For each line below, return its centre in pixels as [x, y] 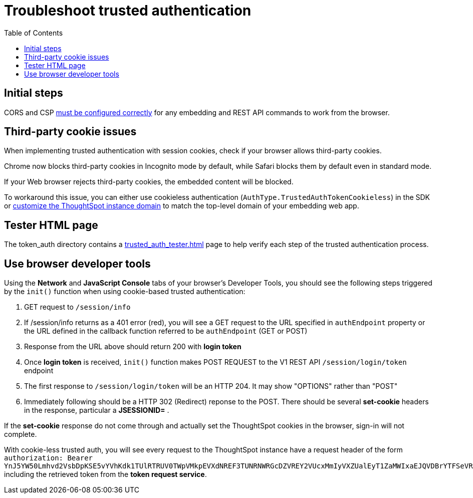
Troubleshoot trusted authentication [128, 11]
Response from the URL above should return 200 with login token [133, 347]
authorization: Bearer [49, 458]
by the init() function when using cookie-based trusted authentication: [125, 292]
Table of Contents [34, 33]
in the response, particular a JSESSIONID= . [97, 410]
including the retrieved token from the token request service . [105, 474]
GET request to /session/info [77, 307]
